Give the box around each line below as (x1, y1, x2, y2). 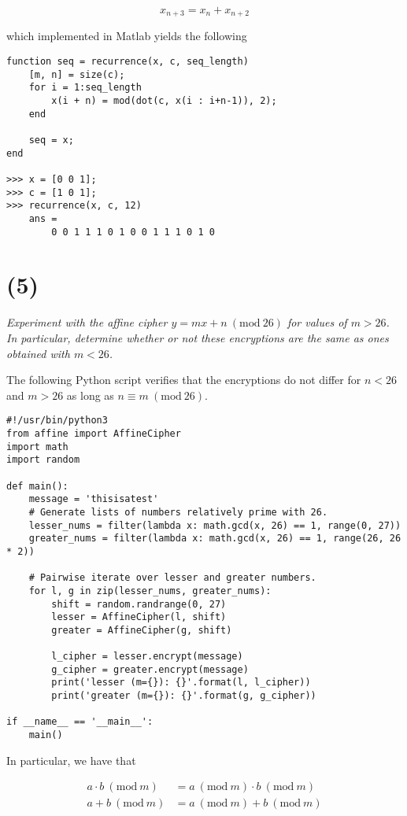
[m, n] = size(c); (28, 68, 125, 80)
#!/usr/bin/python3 (6, 415, 108, 426)
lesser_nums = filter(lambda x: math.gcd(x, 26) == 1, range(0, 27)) (28, 519, 401, 531)
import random (6, 454, 80, 466)
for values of (287, 314, 347, 330)
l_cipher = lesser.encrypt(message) (51, 651, 243, 663)
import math (6, 441, 68, 452)
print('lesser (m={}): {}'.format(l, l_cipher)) (51, 677, 311, 689)
